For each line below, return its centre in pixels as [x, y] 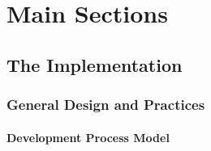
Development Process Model [88, 137]
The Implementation [95, 64]
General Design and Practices [106, 105]
